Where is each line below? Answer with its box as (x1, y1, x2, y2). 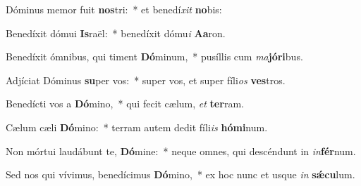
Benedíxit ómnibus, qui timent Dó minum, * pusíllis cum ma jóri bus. (6, 49, 303, 64)
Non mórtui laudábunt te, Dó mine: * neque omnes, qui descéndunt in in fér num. (6, 143, 356, 158)
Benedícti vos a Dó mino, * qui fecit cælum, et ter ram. (6, 96, 244, 111)
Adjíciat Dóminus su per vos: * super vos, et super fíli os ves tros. (6, 72, 286, 87)
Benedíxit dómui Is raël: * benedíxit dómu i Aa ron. (6, 25, 226, 40)
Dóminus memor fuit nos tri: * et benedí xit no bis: (6, 2, 222, 16)
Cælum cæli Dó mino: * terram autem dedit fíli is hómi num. (6, 119, 268, 134)
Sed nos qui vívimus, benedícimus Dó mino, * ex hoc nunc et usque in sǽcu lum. (6, 167, 355, 182)
